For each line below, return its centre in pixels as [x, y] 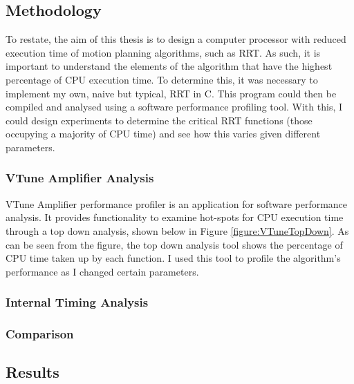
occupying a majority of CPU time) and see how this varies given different [163, 134]
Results [32, 372]
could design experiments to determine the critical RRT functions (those [159, 120]
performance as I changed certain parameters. [102, 271]
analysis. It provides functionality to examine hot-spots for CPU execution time [175, 217]
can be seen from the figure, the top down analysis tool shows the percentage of [174, 244]
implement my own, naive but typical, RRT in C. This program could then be [171, 93]
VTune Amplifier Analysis [80, 178]
